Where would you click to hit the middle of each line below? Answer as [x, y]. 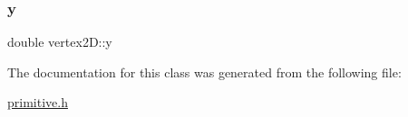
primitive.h [38, 102]
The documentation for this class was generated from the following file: [204, 72]
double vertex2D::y [60, 42]
